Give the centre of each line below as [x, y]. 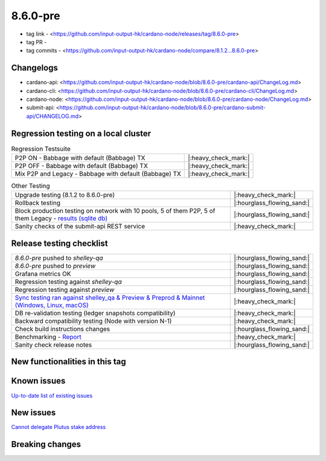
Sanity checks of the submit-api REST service [80, 227]
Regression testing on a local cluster [81, 133]
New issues [34, 413]
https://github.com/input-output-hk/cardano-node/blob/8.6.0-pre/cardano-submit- [162, 108]
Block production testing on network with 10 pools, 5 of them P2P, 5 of [115, 211]
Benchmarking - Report [48, 337]
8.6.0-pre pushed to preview [55, 266]
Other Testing [31, 186]
